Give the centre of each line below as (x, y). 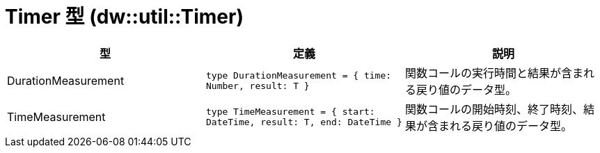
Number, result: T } (258, 86)
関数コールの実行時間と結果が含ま (494, 73)
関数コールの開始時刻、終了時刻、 (494, 109)
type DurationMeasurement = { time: (299, 75)
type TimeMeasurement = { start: (290, 111)
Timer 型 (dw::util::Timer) (124, 17)
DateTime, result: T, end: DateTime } (304, 122)
